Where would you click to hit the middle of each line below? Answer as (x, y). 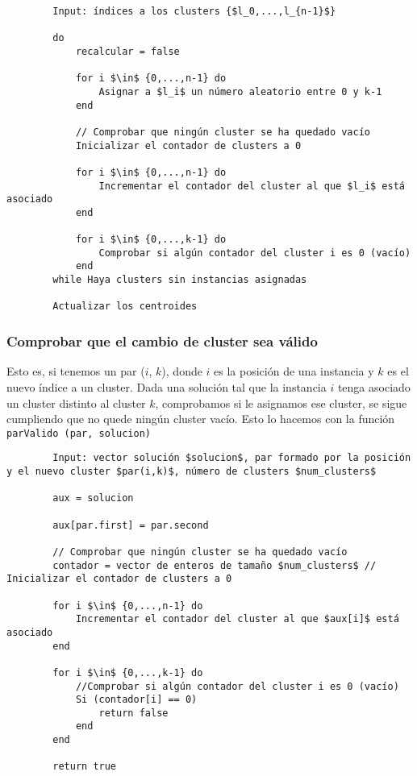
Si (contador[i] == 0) (136, 700)
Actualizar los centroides (125, 307)
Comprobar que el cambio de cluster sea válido (162, 341)
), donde (182, 371)
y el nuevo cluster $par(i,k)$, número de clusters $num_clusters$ (192, 471)
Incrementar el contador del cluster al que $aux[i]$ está (237, 619)
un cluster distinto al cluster (76, 403)
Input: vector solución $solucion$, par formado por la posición (232, 458)
